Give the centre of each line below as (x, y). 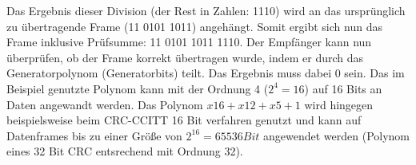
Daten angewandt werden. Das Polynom (105, 104)
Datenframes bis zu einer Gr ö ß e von (94, 135)
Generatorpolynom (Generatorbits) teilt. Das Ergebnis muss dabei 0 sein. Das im (206, 73)
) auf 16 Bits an (343, 88)
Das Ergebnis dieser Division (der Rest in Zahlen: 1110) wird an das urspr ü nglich (206, 10)
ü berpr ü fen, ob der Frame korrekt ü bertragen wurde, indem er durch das (185, 57)
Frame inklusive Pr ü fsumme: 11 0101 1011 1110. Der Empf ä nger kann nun (189, 42)
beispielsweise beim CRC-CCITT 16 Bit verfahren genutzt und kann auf (184, 120)
